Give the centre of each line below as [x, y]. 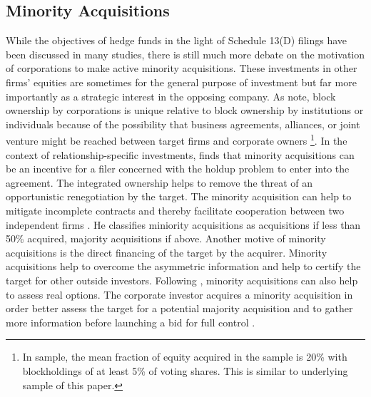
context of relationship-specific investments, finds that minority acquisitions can [180, 154]
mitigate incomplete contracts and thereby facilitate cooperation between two [175, 210]
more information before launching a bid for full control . [131, 322]
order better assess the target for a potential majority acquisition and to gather [179, 308]
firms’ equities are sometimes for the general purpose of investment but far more [181, 82]
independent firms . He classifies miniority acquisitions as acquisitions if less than [183, 224]
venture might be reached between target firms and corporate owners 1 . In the [177, 140]
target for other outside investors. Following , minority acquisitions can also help [182, 280]
